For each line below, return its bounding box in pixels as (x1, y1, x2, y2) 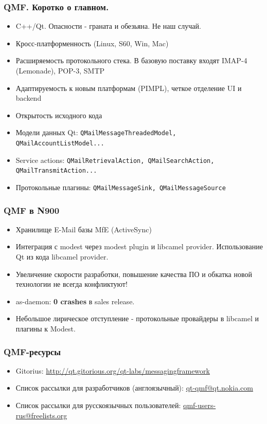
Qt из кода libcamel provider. (15, 251, 109, 262)
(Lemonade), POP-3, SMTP (15, 65, 105, 76)
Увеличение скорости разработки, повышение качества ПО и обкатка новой (15, 268, 252, 279)
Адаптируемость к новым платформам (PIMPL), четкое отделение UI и (15, 82, 242, 93)
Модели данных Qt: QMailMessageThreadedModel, (15, 127, 176, 138)
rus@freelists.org (15, 410, 67, 420)
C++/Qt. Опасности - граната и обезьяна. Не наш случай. (15, 21, 201, 31)
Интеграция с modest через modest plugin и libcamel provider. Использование (15, 241, 263, 252)
